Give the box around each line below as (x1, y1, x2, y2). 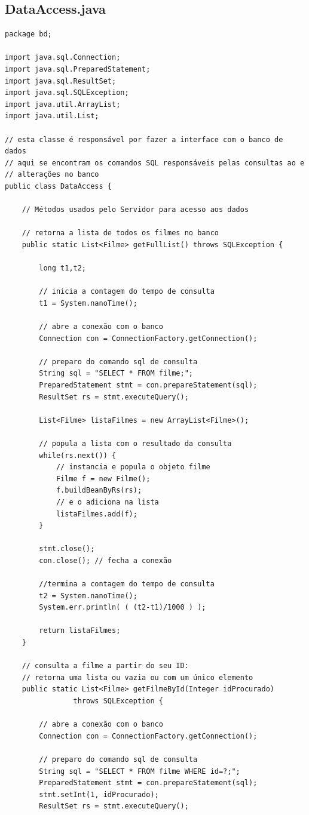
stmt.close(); (39, 545, 95, 553)
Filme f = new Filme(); (56, 474, 151, 483)
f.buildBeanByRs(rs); (56, 486, 142, 495)
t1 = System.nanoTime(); (39, 299, 137, 307)
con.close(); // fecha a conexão (39, 556, 172, 565)
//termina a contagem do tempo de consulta (39, 580, 215, 589)
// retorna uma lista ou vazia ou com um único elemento (22, 673, 253, 682)
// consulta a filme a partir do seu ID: (22, 662, 189, 671)
